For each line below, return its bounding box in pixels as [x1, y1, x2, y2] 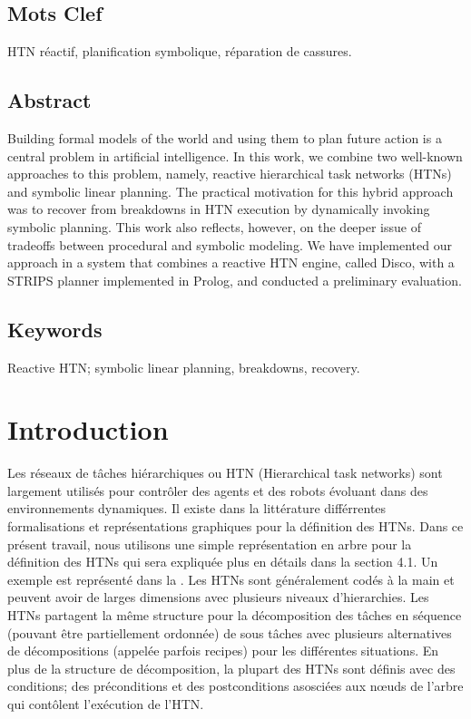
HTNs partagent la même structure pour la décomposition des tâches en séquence [7, 606, 462, 625]
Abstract [7, 86, 92, 114]
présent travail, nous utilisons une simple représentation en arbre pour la [7, 534, 412, 553]
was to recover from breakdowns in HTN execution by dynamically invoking [7, 199, 430, 219]
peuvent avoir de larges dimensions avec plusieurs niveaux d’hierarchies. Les [7, 588, 429, 607]
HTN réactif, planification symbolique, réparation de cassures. [7, 42, 352, 61]
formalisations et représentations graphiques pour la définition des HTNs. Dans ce [7, 517, 464, 536]
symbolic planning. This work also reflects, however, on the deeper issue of [7, 217, 421, 236]
